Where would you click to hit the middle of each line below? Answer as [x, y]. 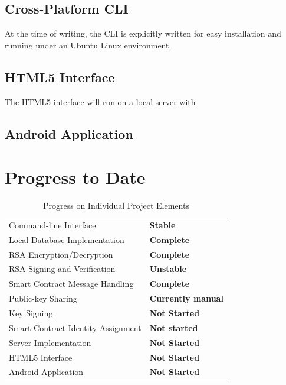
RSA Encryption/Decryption [61, 254]
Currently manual [186, 298]
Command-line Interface [52, 224]
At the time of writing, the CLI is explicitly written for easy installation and [143, 33]
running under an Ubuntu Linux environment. [88, 45]
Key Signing [31, 313]
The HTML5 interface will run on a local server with [100, 101]
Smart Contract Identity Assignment [75, 327]
